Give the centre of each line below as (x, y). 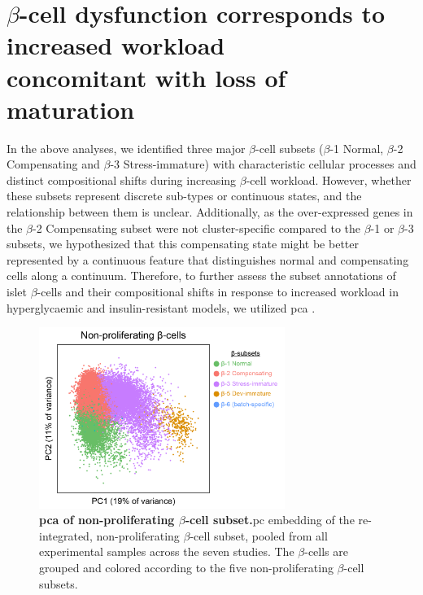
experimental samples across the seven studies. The (167, 551)
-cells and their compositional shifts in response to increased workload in (218, 292)
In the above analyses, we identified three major (126, 148)
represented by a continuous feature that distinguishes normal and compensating (208, 259)
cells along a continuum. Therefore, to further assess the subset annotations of (201, 276)
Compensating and (53, 164)
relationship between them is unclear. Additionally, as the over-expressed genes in (210, 212)
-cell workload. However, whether (329, 179)
